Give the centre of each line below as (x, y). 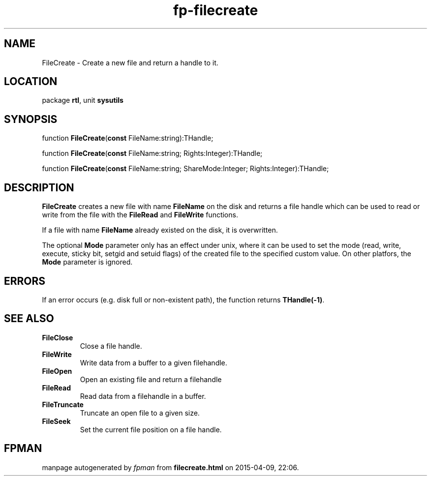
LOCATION (31, 82)
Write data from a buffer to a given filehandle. (154, 362)
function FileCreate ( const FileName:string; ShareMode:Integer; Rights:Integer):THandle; (185, 169)
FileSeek (56, 421)
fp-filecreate (215, 10)
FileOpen (57, 371)
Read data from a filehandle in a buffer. (143, 396)
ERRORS (25, 281)
